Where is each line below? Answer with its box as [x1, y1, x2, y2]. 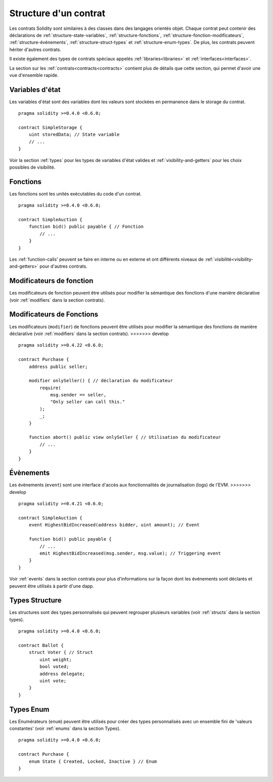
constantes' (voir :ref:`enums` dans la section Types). [9, 725, 121, 731]
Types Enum [9, 705, 50, 714]
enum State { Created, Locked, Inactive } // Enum [28, 758, 157, 764]
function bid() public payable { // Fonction [28, 224, 144, 230]
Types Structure [9, 596, 62, 605]
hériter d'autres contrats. [9, 46, 62, 53]
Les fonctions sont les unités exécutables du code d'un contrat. [9, 190, 142, 197]
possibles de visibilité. [9, 164, 56, 170]
